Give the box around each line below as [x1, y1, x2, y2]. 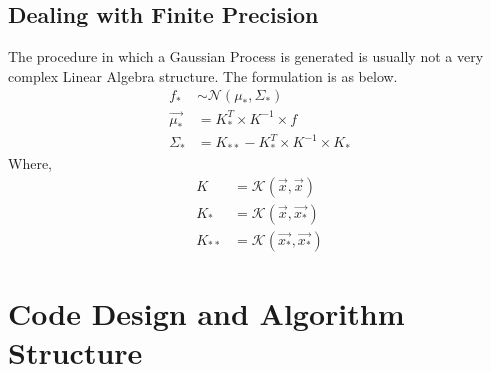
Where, [8, 152, 52, 173]
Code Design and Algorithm [8, 292, 405, 333]
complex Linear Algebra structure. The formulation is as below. [8, 65, 398, 86]
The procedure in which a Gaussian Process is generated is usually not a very [8, 46, 484, 67]
